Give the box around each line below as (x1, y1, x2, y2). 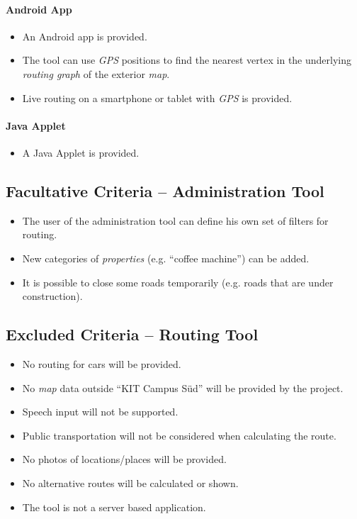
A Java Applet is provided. (22, 145, 140, 160)
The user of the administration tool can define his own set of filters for (22, 213, 329, 228)
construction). (22, 289, 83, 303)
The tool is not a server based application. (22, 499, 206, 514)
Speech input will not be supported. (22, 404, 178, 419)
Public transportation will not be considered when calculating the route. (22, 428, 336, 442)
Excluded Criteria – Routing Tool (6, 323, 259, 345)
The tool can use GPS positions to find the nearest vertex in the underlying (22, 52, 352, 67)
